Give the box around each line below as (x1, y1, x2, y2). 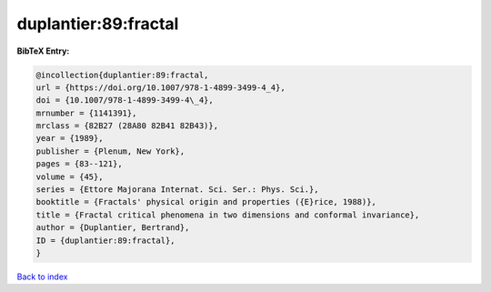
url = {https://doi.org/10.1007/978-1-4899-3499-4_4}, (35, 82, 286, 93)
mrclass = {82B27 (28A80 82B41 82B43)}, (35, 121, 218, 131)
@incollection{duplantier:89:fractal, (35, 69, 209, 80)
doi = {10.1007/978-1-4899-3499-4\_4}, (35, 96, 214, 106)
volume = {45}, (35, 171, 104, 182)
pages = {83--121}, (35, 159, 123, 169)
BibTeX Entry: (16, 45, 70, 56)
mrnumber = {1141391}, (35, 107, 137, 118)
